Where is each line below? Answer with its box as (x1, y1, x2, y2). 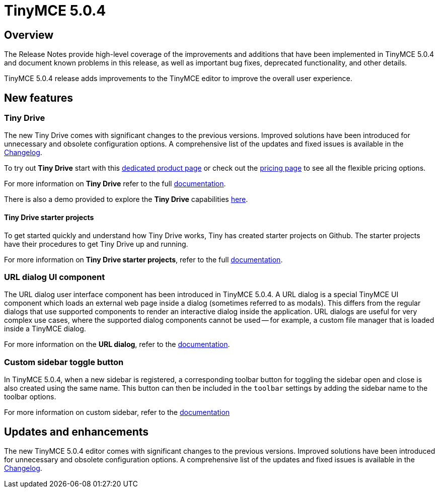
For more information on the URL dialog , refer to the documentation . (4, 340, 230, 349)
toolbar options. (4, 392, 56, 401)
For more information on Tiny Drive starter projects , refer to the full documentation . (4, 255, 283, 264)
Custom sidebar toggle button (4, 357, 124, 367)
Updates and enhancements (4, 425, 149, 438)
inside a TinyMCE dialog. (4, 324, 86, 333)
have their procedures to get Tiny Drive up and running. (4, 239, 188, 248)
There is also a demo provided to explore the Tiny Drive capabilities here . (4, 195, 248, 204)
